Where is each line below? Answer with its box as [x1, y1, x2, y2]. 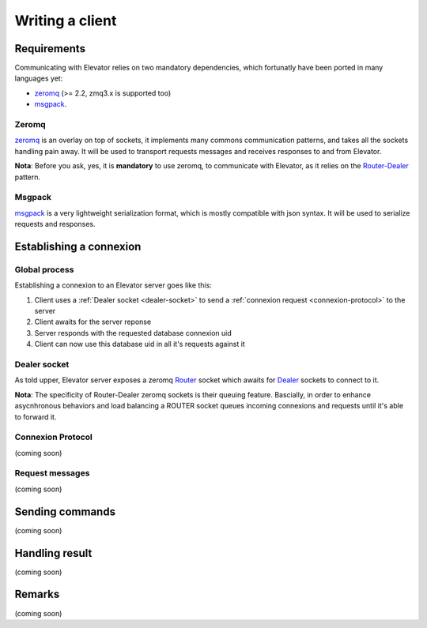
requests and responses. [14, 220, 96, 229]
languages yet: [14, 73, 63, 83]
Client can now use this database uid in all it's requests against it [34, 340, 245, 349]
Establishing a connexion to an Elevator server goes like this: [14, 280, 213, 290]
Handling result [14, 546, 93, 560]
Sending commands [14, 505, 116, 518]
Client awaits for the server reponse [34, 317, 152, 327]
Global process [14, 264, 74, 275]
